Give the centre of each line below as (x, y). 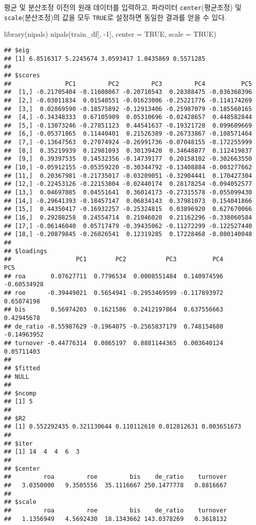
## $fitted (22, 368)
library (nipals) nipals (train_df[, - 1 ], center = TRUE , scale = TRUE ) (110, 34)
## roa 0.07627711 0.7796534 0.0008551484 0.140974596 (114, 276)
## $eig (17, 50)
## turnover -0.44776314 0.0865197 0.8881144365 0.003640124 (114, 343)
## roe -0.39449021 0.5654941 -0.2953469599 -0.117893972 (114, 293)
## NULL (17, 377)
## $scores (22, 75)
